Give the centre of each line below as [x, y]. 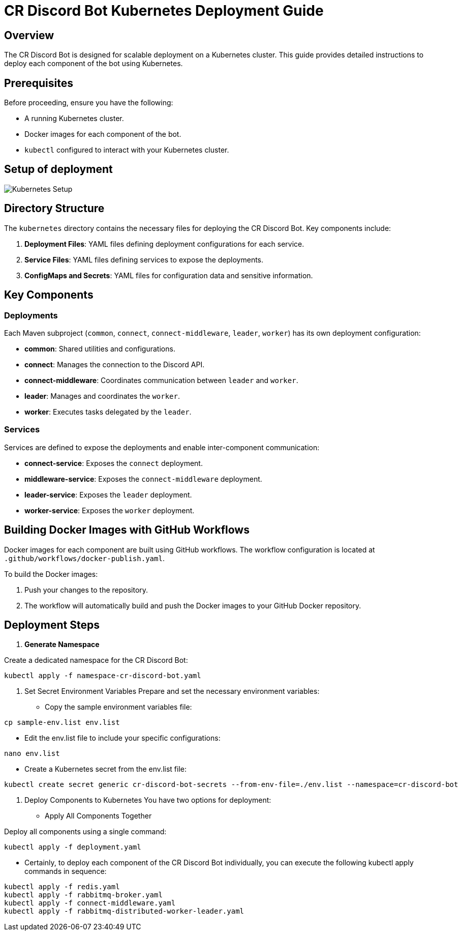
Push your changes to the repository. [86, 590]
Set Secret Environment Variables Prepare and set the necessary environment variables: [172, 691]
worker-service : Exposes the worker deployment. [110, 510]
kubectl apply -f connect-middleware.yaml [90, 903]
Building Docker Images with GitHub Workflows [127, 530]
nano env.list [32, 754]
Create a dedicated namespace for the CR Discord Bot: [96, 660]
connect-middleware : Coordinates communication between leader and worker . [161, 380]
